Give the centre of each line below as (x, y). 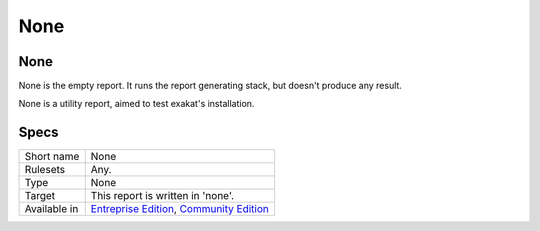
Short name (52, 157)
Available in (51, 209)
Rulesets (44, 170)
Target (40, 196)
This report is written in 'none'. (162, 196)
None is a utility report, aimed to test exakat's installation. (136, 104)
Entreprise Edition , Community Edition (179, 209)
